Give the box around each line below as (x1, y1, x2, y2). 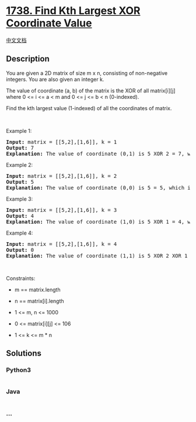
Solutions (6, 348, 42, 358)
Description (6, 54, 50, 64)
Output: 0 (6, 246, 34, 253)
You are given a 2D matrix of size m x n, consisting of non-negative (6, 69, 168, 77)
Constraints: (6, 275, 36, 282)
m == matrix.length (14, 286, 61, 293)
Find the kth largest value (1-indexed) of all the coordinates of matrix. (6, 104, 172, 112)
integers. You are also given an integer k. (6, 76, 104, 83)
